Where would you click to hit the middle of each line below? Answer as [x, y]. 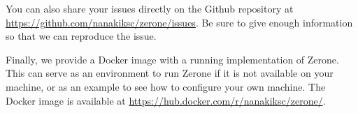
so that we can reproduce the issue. [81, 36]
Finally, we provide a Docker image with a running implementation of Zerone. [172, 59]
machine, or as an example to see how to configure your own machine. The [166, 86]
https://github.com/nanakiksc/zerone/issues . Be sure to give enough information [179, 22]
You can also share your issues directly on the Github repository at [150, 8]
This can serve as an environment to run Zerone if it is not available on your [170, 73]
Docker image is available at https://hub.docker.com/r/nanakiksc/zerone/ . [166, 100]
